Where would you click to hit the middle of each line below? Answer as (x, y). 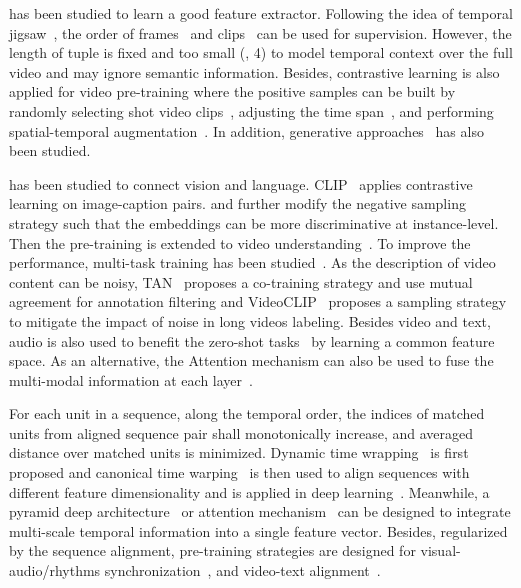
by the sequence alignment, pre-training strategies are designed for (212, 550)
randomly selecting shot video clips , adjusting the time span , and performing (251, 110)
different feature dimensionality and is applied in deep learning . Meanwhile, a (249, 491)
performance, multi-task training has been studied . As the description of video (252, 262)
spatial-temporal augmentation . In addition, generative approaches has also (246, 130)
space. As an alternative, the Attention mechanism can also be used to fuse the (251, 360)
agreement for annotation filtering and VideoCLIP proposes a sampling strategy (258, 301)
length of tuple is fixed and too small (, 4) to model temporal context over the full (261, 52)
